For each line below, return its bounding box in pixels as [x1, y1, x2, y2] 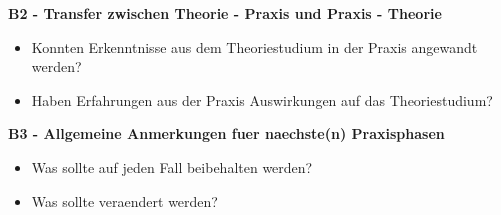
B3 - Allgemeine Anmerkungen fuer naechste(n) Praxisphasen [8, 123, 445, 144]
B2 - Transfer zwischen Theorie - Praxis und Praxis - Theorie [8, 3, 442, 23]
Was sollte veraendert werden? [31, 190, 218, 211]
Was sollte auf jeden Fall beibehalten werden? [31, 156, 313, 177]
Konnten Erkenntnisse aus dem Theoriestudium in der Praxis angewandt [31, 36, 478, 57]
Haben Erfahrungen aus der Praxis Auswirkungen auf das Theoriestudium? [31, 89, 493, 110]
